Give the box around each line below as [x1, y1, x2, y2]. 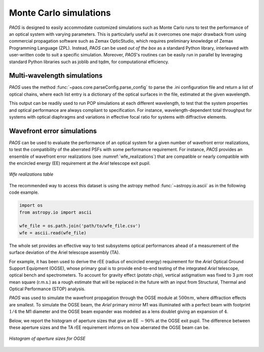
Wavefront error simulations [9, 126, 97, 135]
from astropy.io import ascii [19, 209, 92, 215]
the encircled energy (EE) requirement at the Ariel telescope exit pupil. [9, 160, 151, 166]
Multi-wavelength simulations [9, 72, 103, 80]
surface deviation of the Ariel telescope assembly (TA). [9, 250, 120, 255]
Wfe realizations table [9, 172, 54, 177]
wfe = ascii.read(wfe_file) [19, 230, 87, 235]
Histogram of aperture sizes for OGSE [9, 336, 86, 342]
